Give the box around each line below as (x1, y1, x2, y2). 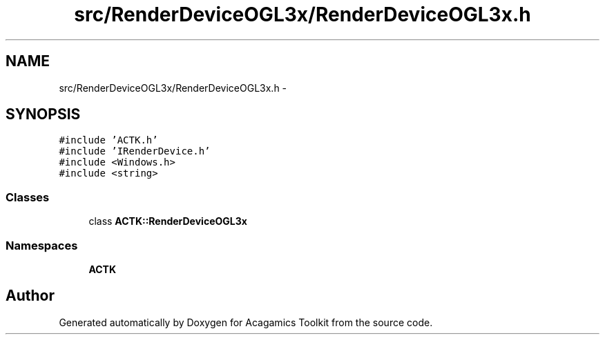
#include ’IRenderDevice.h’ (59, 146, 211, 157)
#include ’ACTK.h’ (59, 134, 158, 146)
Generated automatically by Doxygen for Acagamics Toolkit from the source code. (59, 316, 433, 328)
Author (6, 287, 55, 305)
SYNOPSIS (6, 106, 81, 123)
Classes (6, 190, 50, 204)
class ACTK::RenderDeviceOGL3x (88, 215, 247, 228)
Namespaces (6, 238, 78, 252)
